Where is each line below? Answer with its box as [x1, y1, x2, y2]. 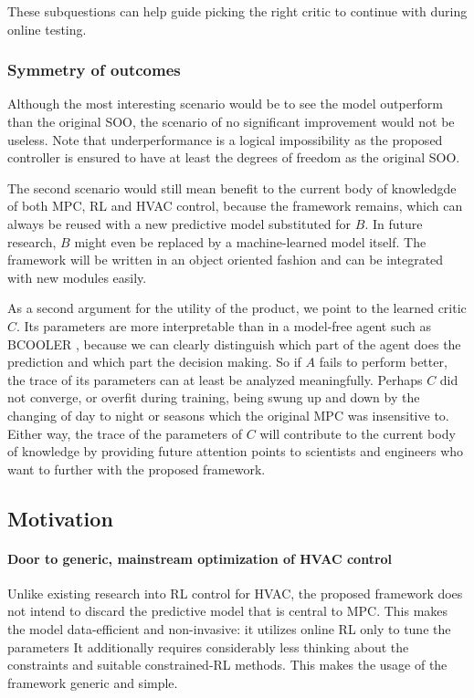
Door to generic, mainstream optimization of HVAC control [7, 548, 393, 568]
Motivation [7, 504, 113, 532]
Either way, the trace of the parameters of [7, 423, 243, 443]
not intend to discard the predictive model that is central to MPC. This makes [7, 601, 448, 620]
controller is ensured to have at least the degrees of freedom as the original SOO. [7, 148, 460, 167]
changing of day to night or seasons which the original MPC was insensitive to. [7, 405, 449, 424]
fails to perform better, [319, 352, 448, 371]
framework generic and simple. [7, 672, 178, 692]
